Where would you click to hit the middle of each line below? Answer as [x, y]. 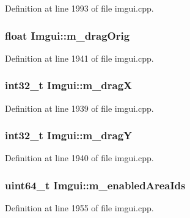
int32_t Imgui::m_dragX [69, 85]
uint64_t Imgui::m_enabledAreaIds [95, 185]
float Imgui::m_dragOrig [68, 35]
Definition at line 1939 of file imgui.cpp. [79, 108]
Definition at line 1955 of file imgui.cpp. [79, 208]
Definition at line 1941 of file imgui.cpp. [79, 58]
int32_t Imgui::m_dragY [69, 135]
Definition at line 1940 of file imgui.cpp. [79, 158]
